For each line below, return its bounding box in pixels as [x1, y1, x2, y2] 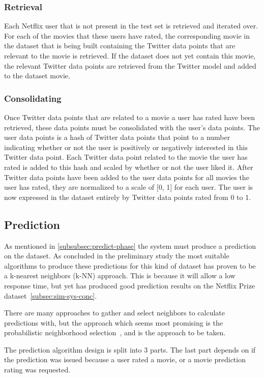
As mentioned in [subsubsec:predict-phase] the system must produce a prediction [4, 240, 256, 251]
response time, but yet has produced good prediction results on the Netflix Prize [4, 280, 255, 290]
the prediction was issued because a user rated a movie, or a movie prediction [4, 354, 246, 365]
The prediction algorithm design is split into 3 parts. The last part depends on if [4, 344, 256, 355]
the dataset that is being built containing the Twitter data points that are [4, 40, 236, 51]
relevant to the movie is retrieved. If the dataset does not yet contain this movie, [4, 50, 256, 61]
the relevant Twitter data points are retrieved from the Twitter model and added [4, 60, 256, 71]
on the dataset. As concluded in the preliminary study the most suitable [4, 250, 229, 261]
